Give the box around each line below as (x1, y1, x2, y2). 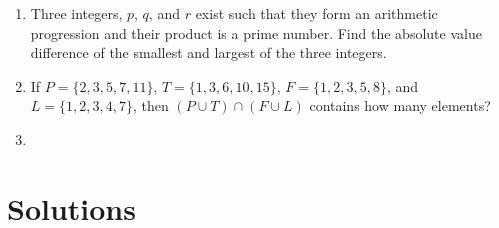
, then (132, 95, 169, 116)
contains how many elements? (309, 95, 491, 116)
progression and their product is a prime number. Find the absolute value (30, 22, 482, 43)
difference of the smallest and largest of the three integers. (30, 42, 387, 63)
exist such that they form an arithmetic (195, 3, 438, 23)
